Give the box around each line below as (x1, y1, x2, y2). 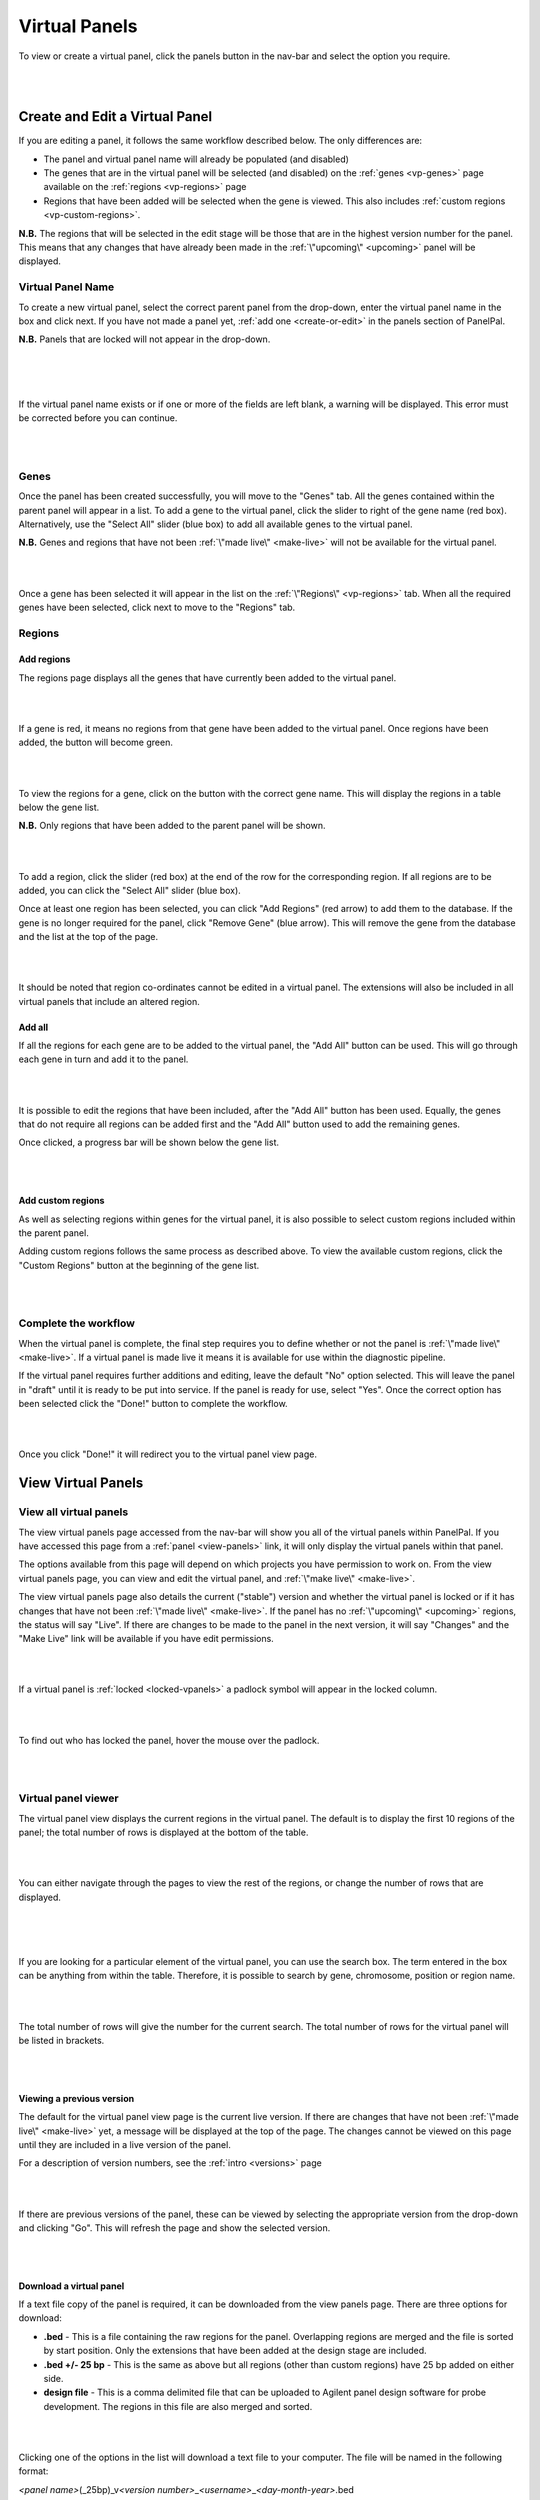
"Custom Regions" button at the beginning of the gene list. (18, 1259, 260, 1271)
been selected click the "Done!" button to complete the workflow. (18, 1398, 289, 1410)
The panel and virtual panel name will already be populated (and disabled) (43, 153, 350, 165)
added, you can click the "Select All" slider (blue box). (18, 884, 242, 896)
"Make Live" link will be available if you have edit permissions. (18, 1633, 274, 1645)
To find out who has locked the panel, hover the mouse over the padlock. (18, 1734, 320, 1746)
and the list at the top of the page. (18, 931, 159, 943)
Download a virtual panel (18, 2280, 125, 2292)
